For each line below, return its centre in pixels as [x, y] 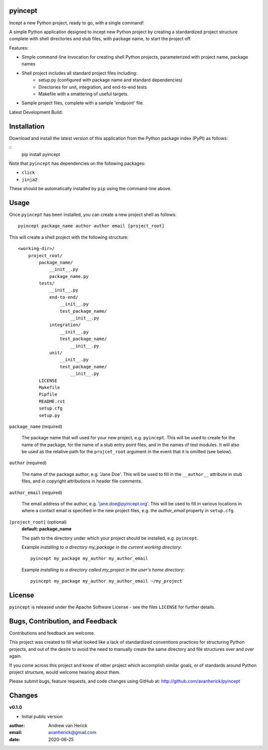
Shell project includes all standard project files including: [79, 73]
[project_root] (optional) [38, 522]
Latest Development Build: [36, 112]
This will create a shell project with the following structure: [69, 237]
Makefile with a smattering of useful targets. [84, 94]
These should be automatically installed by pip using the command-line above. [90, 189]
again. [16, 656]
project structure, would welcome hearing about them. [65, 672]
